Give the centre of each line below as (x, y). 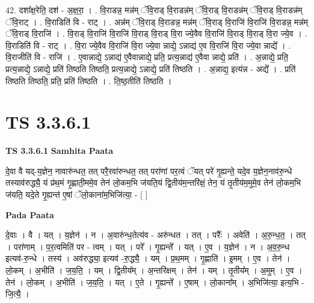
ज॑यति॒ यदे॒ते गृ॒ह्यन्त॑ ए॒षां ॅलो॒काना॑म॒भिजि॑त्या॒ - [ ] (77, 194)
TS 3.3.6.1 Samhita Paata (60, 151)
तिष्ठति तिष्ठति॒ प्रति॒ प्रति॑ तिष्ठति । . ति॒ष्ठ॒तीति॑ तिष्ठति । (89, 80)
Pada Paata (30, 214)
